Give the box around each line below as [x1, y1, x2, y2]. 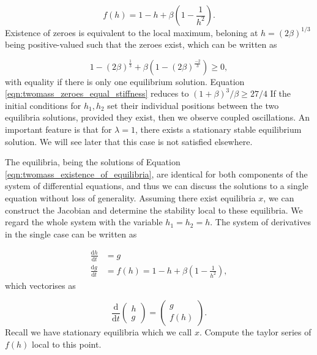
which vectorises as [5, 278, 76, 291]
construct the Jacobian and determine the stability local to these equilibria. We [5, 203, 303, 216]
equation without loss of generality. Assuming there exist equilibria [5, 192, 256, 204]
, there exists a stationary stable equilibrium [135, 123, 302, 136]
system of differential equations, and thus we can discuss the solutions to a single [5, 179, 308, 192]
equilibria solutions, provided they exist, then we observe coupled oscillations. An [5, 111, 310, 124]
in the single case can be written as [5, 227, 137, 240]
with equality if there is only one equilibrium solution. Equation [5, 75, 245, 88]
